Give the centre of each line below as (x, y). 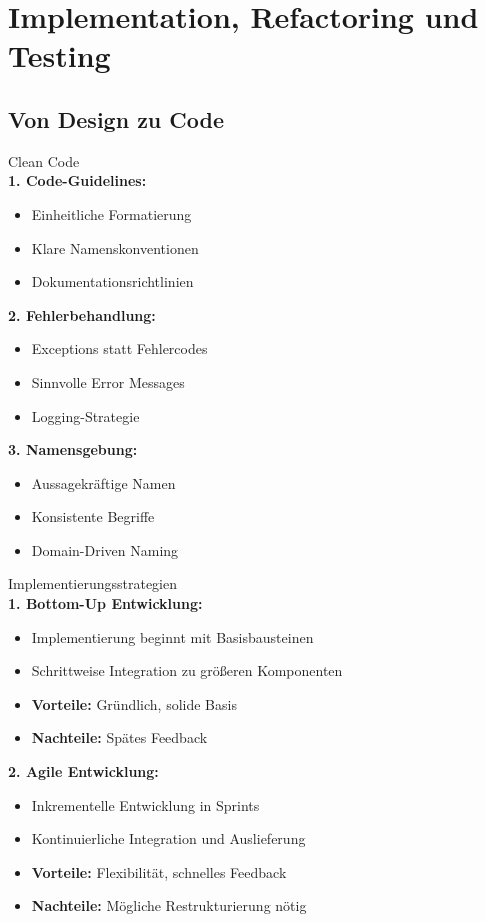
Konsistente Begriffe (93, 516)
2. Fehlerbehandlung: (82, 314)
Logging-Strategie (85, 415)
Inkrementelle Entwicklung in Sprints (145, 804)
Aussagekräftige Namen (103, 482)
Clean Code (44, 160)
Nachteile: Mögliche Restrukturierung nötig (169, 905)
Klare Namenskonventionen (115, 247)
